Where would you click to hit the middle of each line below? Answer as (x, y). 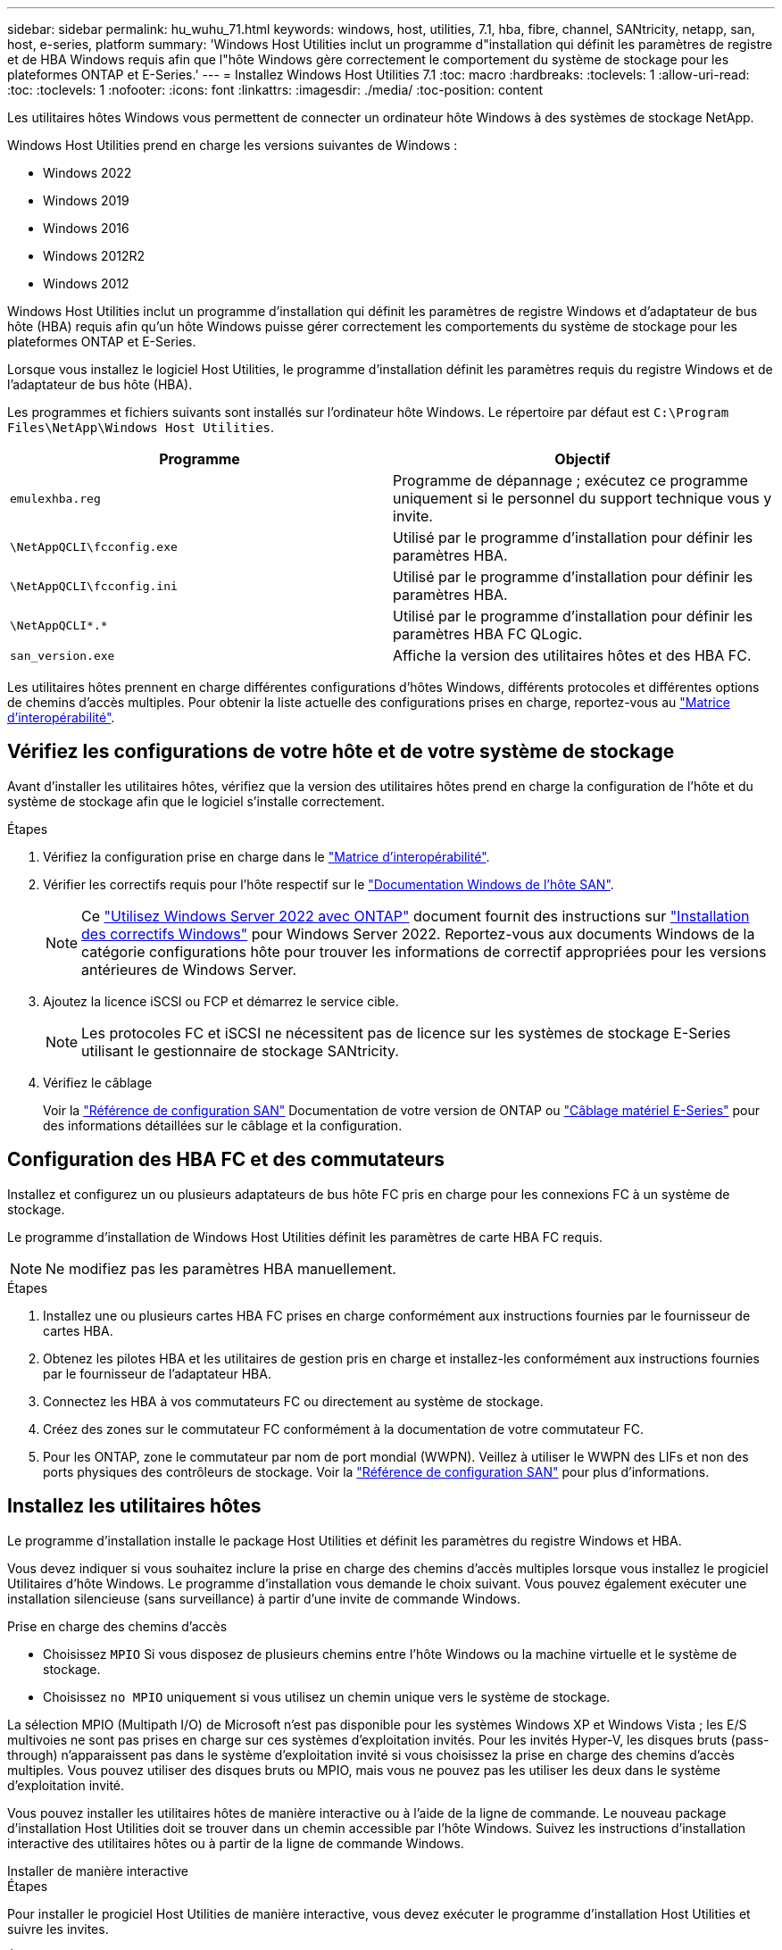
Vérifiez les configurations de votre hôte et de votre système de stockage (341, 752)
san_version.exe (62, 655)
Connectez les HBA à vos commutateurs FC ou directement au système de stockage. (293, 1401)
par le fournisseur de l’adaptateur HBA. (157, 1373)
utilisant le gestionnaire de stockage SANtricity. (240, 1050)
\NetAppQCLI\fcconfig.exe (94, 546)
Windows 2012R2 (94, 256)
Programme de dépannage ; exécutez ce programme (570, 480)
